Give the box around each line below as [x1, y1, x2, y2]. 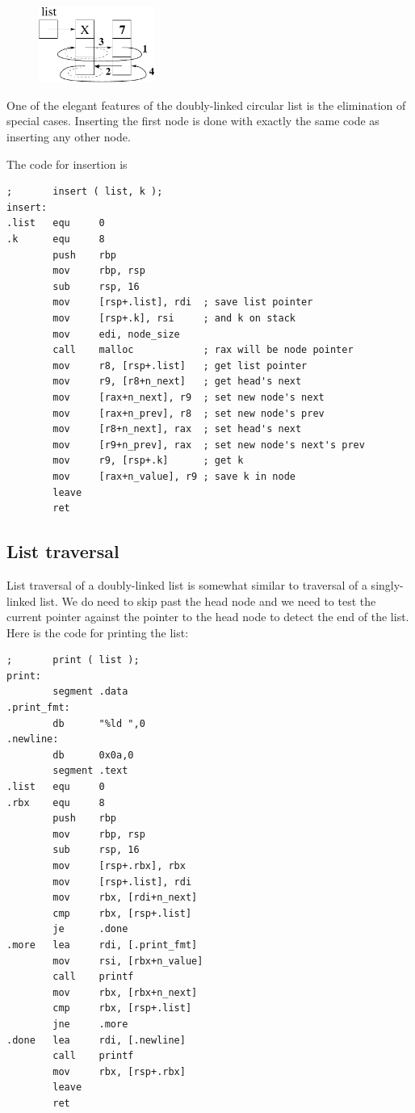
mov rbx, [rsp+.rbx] [52, 1065, 186, 1077]
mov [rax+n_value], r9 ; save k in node [52, 470, 296, 482]
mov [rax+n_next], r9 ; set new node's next [52, 391, 325, 403]
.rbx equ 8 [6, 796, 105, 808]
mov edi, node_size [52, 328, 180, 340]
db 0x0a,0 [52, 749, 134, 761]
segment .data [52, 686, 128, 698]
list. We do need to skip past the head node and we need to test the [40, 592, 376, 609]
